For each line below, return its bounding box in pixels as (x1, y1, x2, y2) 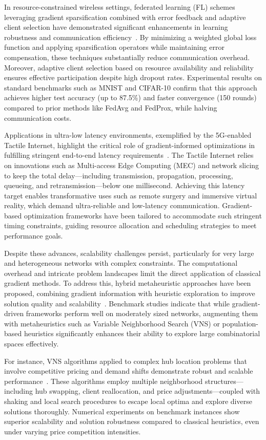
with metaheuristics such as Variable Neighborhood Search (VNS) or (4, 318, 220, 328)
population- (222, 318, 258, 328)
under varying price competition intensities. (4, 426, 141, 436)
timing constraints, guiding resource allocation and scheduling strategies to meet (4, 220, 257, 231)
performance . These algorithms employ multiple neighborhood (4, 375, 203, 386)
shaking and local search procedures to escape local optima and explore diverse (4, 395, 252, 406)
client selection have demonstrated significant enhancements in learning (4, 22, 228, 32)
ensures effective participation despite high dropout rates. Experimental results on (4, 72, 262, 83)
